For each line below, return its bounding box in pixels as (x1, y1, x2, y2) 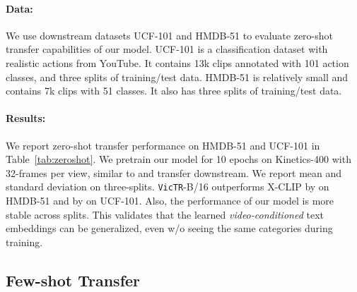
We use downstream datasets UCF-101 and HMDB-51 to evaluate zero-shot (6, 28, 333, 42)
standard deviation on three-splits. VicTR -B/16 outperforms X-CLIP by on (6, 179, 329, 194)
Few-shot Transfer (6, 269, 141, 291)
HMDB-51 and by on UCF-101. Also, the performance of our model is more (6, 193, 334, 207)
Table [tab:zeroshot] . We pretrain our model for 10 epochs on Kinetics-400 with (6, 152, 351, 166)
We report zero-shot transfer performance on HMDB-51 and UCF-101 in (6, 138, 320, 152)
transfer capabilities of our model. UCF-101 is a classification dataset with (6, 42, 328, 56)
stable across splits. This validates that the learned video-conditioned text (6, 207, 324, 221)
